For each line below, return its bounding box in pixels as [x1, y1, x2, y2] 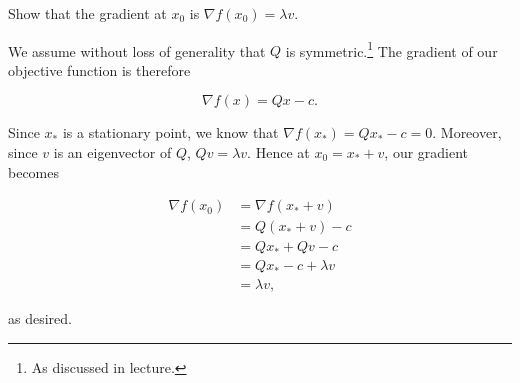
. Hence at [247, 142, 310, 163]
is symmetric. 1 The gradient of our [285, 37, 498, 61]
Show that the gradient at [8, 3, 167, 23]
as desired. [8, 308, 72, 329]
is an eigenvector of [53, 142, 172, 163]
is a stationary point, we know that [62, 122, 279, 143]
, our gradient [384, 142, 469, 163]
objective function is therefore [8, 59, 191, 80]
